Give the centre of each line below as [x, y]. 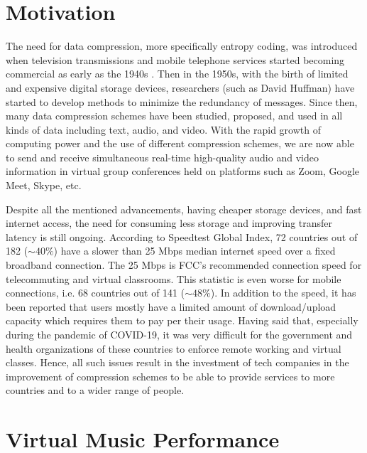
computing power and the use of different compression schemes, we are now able [180, 143]
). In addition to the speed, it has [283, 293]
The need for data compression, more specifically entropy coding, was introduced [182, 46]
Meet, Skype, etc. [44, 185]
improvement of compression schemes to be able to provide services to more [170, 376]
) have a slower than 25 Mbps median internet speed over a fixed [195, 251]
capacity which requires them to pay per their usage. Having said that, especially [182, 320]
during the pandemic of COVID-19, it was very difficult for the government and [179, 334]
